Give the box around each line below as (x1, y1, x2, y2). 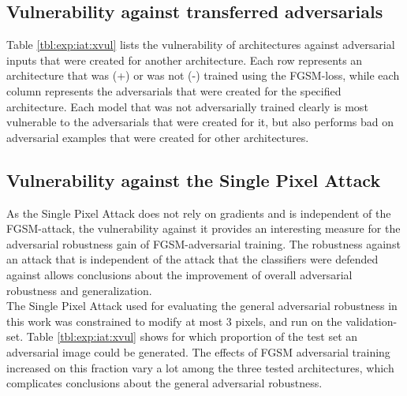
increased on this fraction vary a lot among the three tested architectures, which (6, 359, 394, 375)
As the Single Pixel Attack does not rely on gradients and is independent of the (6, 204, 391, 221)
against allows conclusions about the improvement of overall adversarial (6, 266, 353, 282)
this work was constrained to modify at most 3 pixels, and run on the (6, 312, 342, 329)
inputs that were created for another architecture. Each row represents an (6, 51, 363, 68)
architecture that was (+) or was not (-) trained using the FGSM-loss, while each (6, 67, 400, 84)
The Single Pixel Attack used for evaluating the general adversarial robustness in (6, 297, 398, 314)
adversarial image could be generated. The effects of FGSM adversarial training (6, 343, 390, 360)
